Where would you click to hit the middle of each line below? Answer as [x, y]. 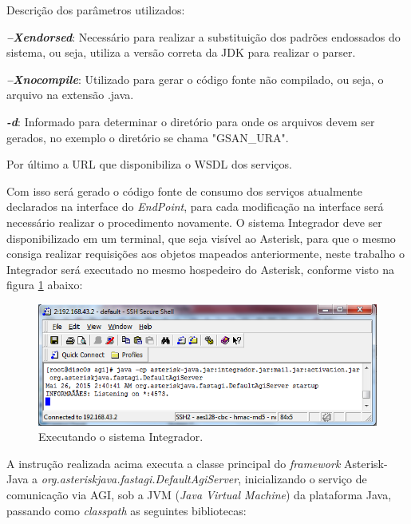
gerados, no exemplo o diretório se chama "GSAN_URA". [148, 137]
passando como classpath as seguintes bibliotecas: [126, 510]
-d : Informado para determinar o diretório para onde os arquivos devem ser [191, 121]
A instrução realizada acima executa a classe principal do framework [174, 463]
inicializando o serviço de [306, 479]
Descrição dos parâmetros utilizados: [96, 10]
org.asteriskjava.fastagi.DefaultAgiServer [140, 479]
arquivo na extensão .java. [70, 95]
